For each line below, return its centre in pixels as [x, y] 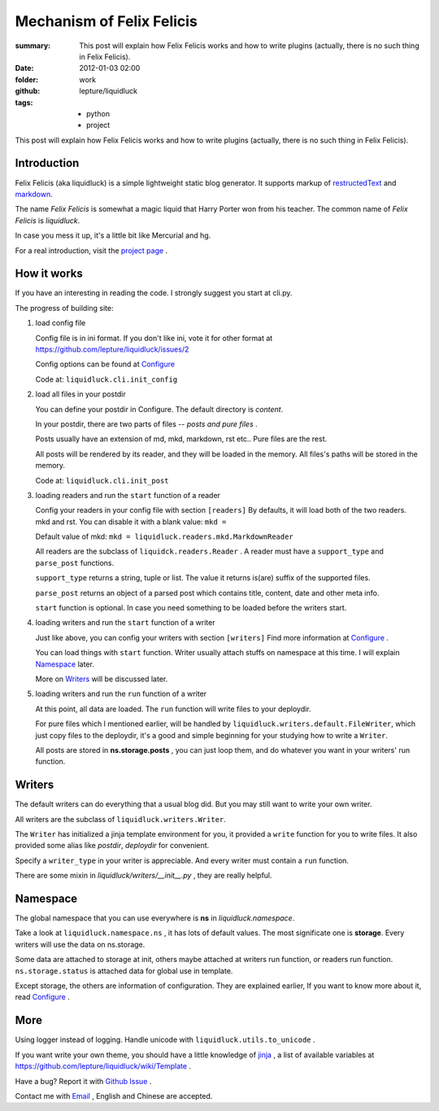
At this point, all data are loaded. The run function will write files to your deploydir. [174, 709]
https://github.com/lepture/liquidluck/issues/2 [112, 349]
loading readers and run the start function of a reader [128, 495]
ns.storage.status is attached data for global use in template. [124, 971]
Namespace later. [65, 664]
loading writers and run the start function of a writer [125, 623]
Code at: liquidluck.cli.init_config [106, 379]
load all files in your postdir [80, 394]
